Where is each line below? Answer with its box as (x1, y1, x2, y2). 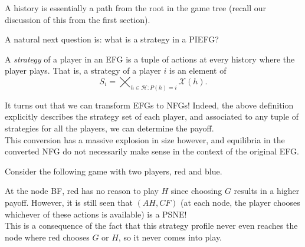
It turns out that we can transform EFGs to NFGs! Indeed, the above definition (5, 98, 294, 111)
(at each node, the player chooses (181, 196, 300, 208)
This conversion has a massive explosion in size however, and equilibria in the (5, 133, 285, 146)
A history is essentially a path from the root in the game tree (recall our (5, 2, 267, 14)
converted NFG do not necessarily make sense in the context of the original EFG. (5, 145, 299, 157)
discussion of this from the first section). (5, 13, 150, 25)
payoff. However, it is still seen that (5, 196, 133, 208)
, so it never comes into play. (118, 230, 222, 243)
